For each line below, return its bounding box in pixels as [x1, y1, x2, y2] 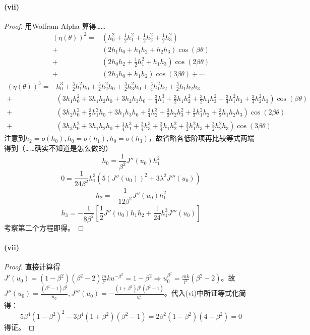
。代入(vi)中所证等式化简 [164, 288, 246, 298]
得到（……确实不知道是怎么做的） [4, 143, 112, 153]
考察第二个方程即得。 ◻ [4, 222, 84, 233]
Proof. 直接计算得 [4, 261, 60, 272]
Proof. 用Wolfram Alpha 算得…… [4, 20, 106, 31]
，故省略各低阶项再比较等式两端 [148, 133, 255, 143]
